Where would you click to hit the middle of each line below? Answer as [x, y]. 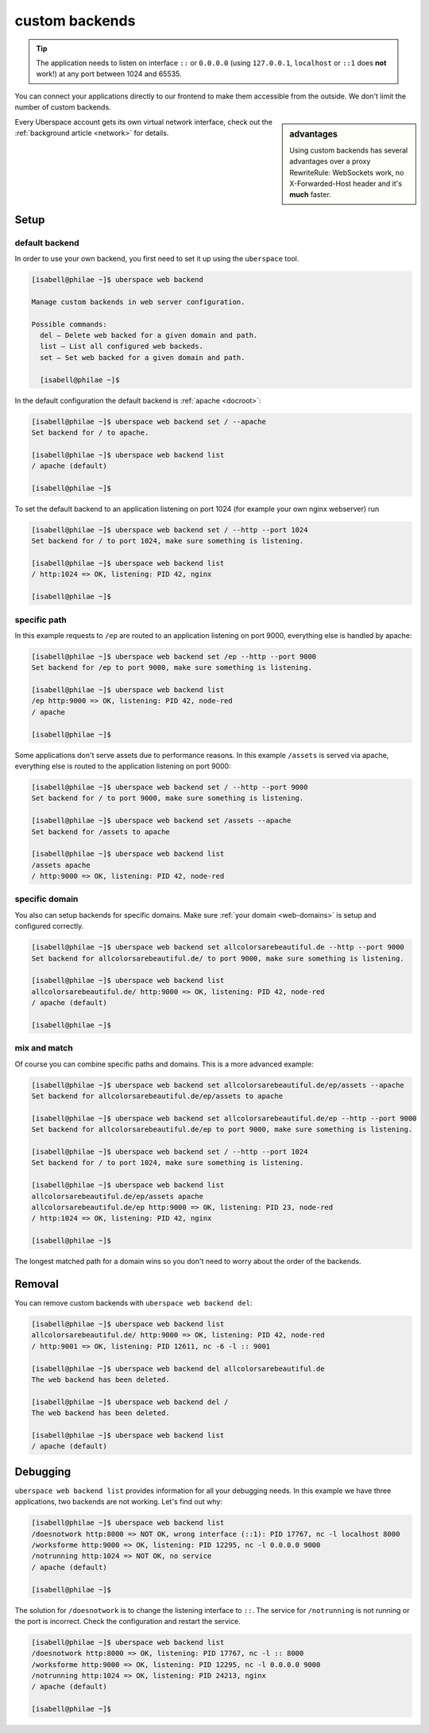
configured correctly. [49, 926]
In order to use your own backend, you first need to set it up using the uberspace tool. [157, 259]
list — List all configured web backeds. [122, 346]
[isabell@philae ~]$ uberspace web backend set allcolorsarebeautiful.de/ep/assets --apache [218, 1085]
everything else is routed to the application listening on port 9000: [123, 766]
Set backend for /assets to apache [100, 832]
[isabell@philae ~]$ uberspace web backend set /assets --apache [161, 821]
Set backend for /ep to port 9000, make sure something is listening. [172, 668]
